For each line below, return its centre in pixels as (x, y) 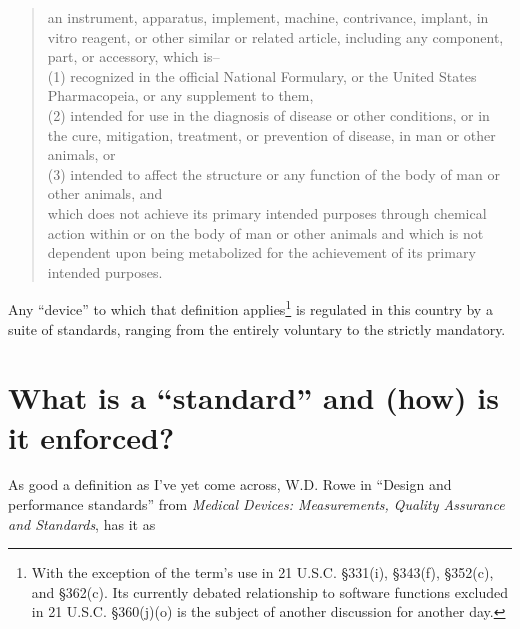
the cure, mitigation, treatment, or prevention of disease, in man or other (271, 134)
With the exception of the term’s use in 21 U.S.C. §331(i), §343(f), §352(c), (262, 572)
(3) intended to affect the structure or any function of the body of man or (273, 173)
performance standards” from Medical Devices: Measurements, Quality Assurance (256, 504)
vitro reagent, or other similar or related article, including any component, (275, 36)
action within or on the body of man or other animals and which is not (265, 232)
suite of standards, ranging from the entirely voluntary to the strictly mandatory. (257, 328)
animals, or (81, 154)
